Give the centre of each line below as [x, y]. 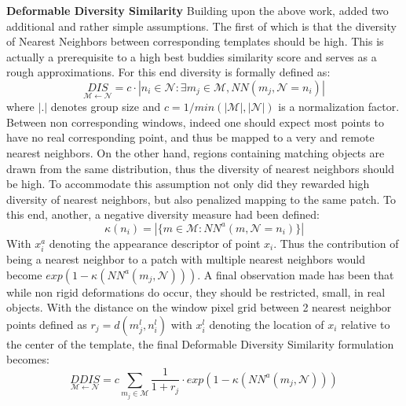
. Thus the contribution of [336, 243]
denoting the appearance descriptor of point [155, 243]
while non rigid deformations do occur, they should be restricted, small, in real [196, 292]
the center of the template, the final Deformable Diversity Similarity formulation [200, 343]
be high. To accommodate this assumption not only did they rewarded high [188, 184]
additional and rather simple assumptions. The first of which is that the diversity [201, 26]
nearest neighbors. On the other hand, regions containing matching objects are [196, 152]
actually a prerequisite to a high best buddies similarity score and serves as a [192, 56]
